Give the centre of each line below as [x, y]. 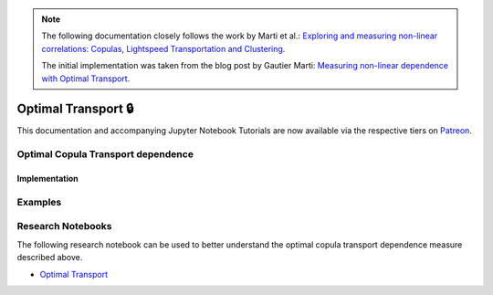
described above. [50, 258]
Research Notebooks [64, 227]
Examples [39, 202]
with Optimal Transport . [86, 79]
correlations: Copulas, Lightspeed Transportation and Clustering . [163, 48]
